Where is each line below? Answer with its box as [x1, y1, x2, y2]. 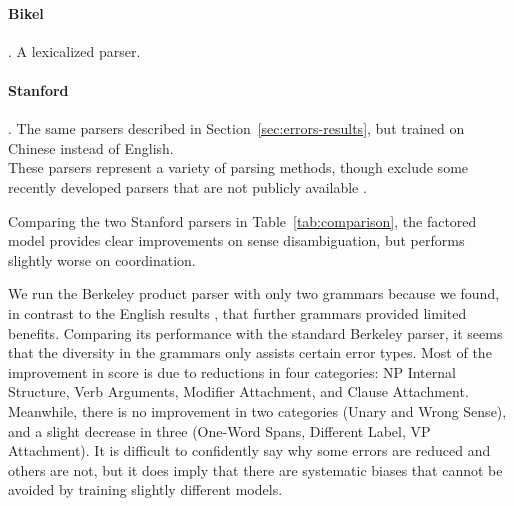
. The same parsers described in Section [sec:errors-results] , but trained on [8, 118, 465, 139]
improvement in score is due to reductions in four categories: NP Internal [8, 361, 456, 382]
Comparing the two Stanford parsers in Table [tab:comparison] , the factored [8, 210, 477, 231]
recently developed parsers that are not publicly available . [8, 176, 367, 197]
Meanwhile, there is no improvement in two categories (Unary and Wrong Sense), [8, 400, 507, 421]
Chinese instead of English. [8, 137, 174, 158]
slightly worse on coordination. [8, 249, 196, 270]
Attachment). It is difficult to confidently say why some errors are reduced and [8, 440, 491, 461]
